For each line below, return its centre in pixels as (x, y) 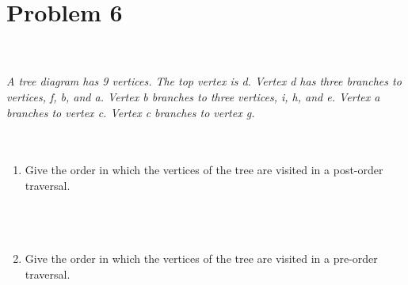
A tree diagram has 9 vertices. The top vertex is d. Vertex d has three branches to (204, 81)
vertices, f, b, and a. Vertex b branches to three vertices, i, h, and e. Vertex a (193, 96)
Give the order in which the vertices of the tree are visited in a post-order (204, 170)
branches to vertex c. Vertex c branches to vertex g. (131, 112)
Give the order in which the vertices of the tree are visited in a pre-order (201, 258)
